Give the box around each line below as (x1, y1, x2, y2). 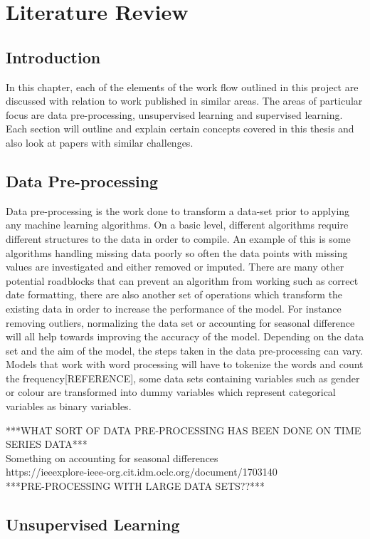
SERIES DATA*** (6, 436, 88, 451)
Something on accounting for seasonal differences (6, 450, 218, 465)
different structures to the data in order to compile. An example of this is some (6, 231, 351, 246)
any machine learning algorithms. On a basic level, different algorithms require (6, 217, 349, 232)
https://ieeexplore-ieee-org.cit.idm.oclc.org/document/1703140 (6, 464, 277, 479)
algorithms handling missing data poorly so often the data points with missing (6, 245, 348, 260)
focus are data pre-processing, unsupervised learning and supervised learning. (6, 107, 343, 122)
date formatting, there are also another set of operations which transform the (6, 287, 343, 302)
